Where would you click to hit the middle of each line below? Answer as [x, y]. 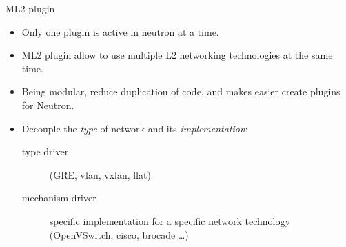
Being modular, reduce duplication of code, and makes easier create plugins [181, 91]
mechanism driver [59, 198]
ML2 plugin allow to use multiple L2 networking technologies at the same [177, 55]
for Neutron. [48, 105]
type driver [45, 151]
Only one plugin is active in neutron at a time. [120, 31]
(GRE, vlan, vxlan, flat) [100, 174]
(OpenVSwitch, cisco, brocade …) [119, 234]
